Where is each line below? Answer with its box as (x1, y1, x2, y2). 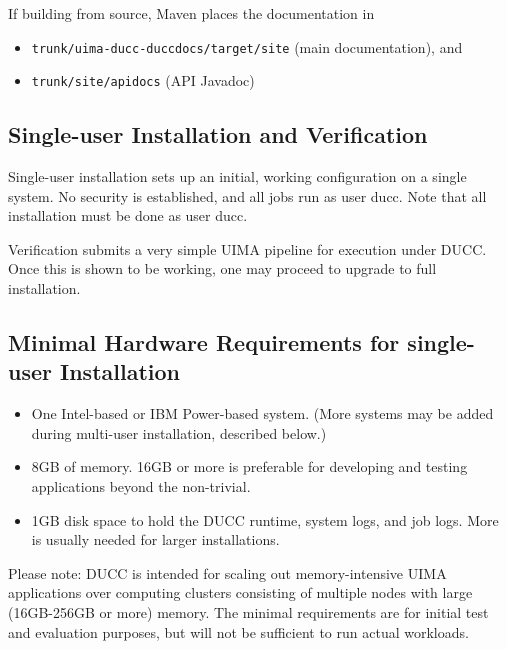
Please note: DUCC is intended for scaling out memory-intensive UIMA (8, 562, 447, 583)
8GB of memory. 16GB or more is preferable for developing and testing (31, 456, 468, 477)
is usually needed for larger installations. (31, 529, 280, 550)
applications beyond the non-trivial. (31, 476, 251, 497)
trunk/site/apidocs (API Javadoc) (31, 70, 255, 91)
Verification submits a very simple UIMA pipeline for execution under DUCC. (8, 238, 487, 259)
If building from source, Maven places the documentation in (8, 3, 375, 23)
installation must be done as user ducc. (8, 205, 248, 226)
